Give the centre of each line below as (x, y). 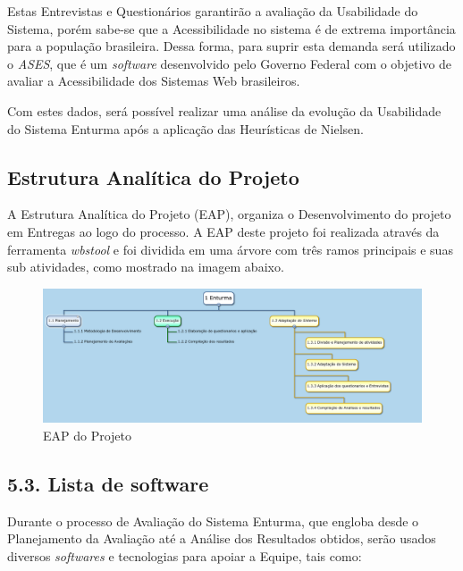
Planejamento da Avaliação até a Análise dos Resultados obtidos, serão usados (222, 538)
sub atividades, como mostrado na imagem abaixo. (146, 267)
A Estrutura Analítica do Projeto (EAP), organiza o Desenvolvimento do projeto (229, 214)
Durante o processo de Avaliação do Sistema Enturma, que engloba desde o (213, 521)
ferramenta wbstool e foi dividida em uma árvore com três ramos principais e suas (230, 249)
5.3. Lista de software (108, 484)
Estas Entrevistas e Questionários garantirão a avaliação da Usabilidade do (213, 11)
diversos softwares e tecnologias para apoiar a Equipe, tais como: (185, 556)
